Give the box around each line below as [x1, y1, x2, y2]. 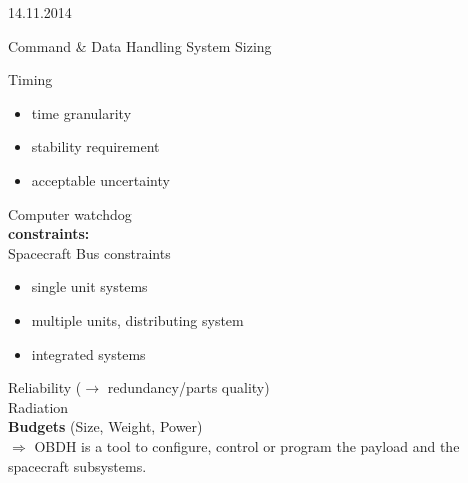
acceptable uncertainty [31, 169, 170, 190]
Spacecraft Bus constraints [8, 242, 171, 263]
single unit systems [31, 276, 148, 297]
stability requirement [31, 136, 160, 157]
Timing [8, 69, 53, 90]
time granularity [31, 102, 132, 123]
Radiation [8, 396, 69, 417]
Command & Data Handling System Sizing [8, 35, 272, 56]
